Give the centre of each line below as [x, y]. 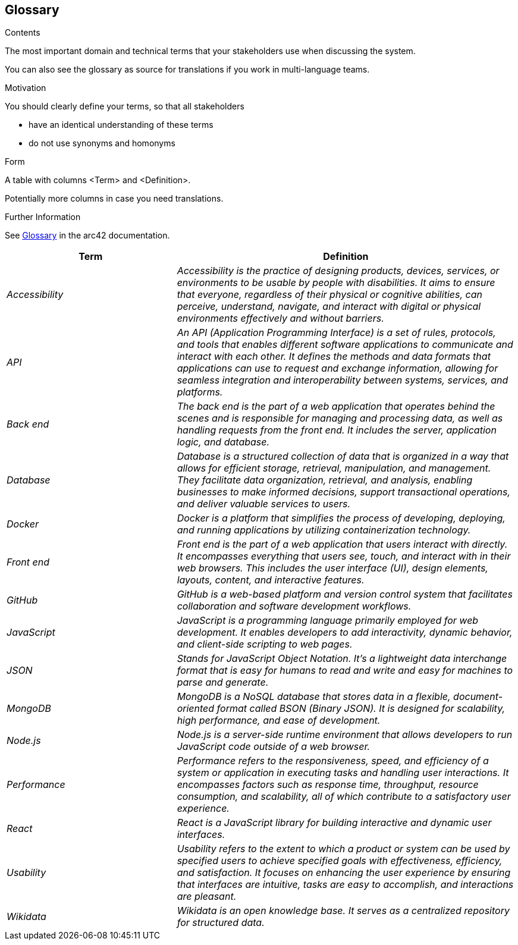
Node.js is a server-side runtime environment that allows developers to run [345, 735]
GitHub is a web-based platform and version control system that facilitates [345, 594]
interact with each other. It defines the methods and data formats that [334, 357]
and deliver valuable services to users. [263, 504]
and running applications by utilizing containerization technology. [324, 530]
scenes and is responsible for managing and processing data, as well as [340, 418]
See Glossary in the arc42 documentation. [87, 236]
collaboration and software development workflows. [294, 606]
